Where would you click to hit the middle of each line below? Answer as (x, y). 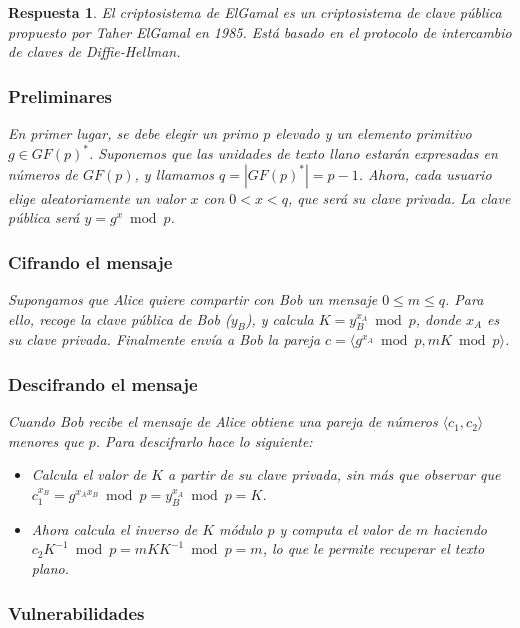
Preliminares (60, 95)
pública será (44, 217)
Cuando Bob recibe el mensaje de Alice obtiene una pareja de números (223, 421)
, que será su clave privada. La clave (399, 197)
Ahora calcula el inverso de (114, 528)
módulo (241, 528)
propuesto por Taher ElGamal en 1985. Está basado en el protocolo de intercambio (260, 31)
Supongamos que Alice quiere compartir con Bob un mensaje (193, 299)
